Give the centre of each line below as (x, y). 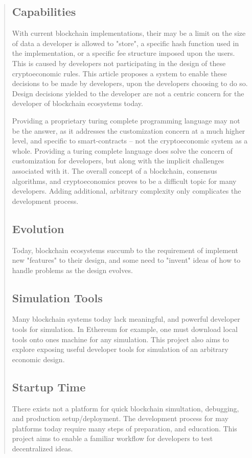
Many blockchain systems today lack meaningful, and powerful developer (126, 319)
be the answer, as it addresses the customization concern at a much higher (129, 130)
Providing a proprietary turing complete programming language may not (126, 120)
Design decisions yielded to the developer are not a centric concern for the (128, 93)
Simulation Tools (57, 297)
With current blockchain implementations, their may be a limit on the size (129, 33)
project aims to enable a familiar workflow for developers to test (112, 438)
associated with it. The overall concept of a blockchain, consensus (114, 170)
